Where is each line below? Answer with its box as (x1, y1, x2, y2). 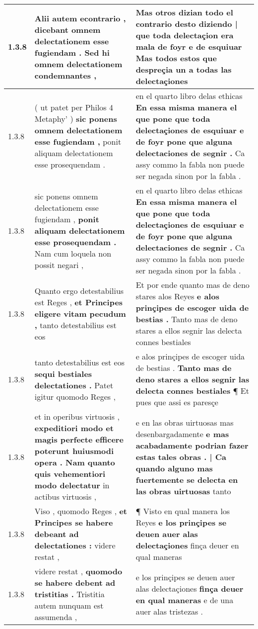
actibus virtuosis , (34, 491, 97, 502)
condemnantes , (34, 69, 97, 81)
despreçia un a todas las (135, 64, 232, 75)
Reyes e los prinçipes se (135, 517, 227, 528)
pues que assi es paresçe (135, 396, 218, 408)
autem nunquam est (34, 600, 104, 611)
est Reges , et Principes (34, 296, 123, 308)
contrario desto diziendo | (135, 18, 238, 29)
